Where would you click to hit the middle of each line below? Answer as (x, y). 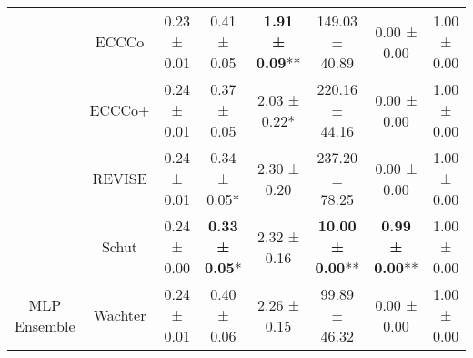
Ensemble (45, 325)
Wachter (120, 315)
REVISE (120, 178)
